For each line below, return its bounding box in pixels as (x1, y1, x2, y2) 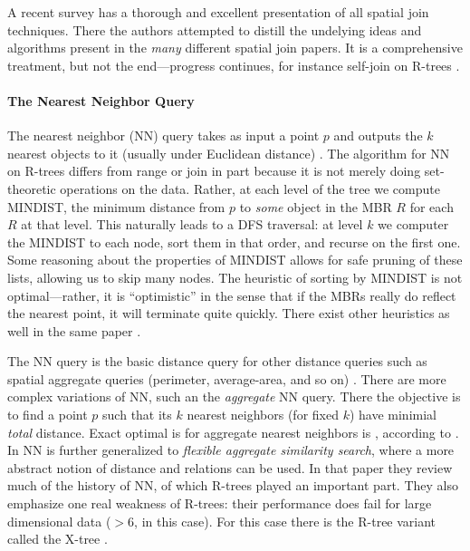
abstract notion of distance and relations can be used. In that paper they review (7, 458, 453, 477)
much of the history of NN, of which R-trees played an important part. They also (7, 476, 458, 495)
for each (409, 197, 454, 216)
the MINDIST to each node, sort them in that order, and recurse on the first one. (7, 232, 461, 251)
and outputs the (333, 126, 423, 145)
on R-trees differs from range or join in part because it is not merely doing (7, 161, 421, 180)
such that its (102, 405, 172, 424)
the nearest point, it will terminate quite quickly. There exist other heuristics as (7, 304, 450, 323)
